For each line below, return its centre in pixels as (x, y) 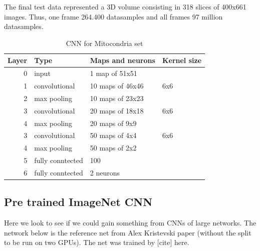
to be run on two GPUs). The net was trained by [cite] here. (97, 242)
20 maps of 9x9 (113, 123)
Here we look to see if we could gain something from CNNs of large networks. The (130, 223)
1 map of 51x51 (113, 73)
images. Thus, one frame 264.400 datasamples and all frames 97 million (113, 16)
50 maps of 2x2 (113, 148)
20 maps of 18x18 (117, 110)
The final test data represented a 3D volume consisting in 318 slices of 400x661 (125, 6)
